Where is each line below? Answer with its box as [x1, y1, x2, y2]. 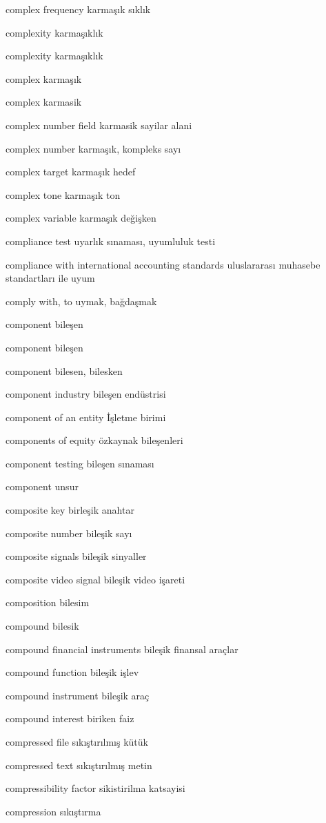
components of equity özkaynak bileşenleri [6, 433, 183, 447]
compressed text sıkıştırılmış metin [6, 757, 152, 772]
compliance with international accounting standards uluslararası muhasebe [6, 257, 320, 271]
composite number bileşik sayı [6, 525, 132, 540]
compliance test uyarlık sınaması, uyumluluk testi [6, 233, 216, 248]
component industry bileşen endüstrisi [6, 387, 166, 401]
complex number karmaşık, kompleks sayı [6, 141, 181, 155]
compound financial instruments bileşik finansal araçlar [6, 641, 238, 656]
